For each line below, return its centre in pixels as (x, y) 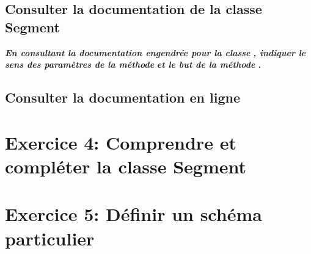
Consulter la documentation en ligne (123, 97)
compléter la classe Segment (126, 166)
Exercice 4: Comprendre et (121, 142)
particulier (50, 238)
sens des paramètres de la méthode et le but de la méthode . (133, 64)
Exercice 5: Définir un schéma (134, 214)
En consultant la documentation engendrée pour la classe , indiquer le (155, 52)
